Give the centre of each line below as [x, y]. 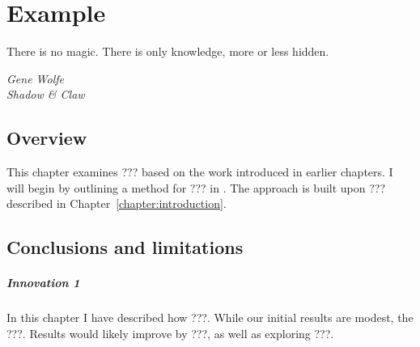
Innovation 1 [43, 283]
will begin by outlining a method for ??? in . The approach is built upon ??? [196, 187]
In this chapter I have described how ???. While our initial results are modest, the [210, 317]
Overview [47, 138]
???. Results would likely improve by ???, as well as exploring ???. [170, 333]
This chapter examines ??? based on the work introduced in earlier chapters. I [200, 172]
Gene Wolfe [35, 78]
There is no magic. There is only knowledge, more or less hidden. [168, 51]
